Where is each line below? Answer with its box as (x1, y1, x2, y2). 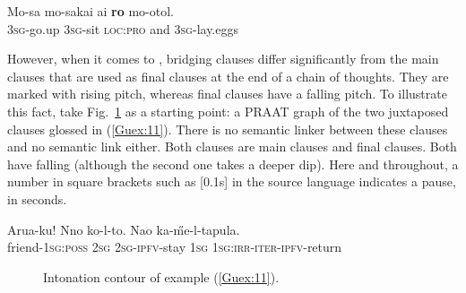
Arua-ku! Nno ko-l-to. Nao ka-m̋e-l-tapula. (7, 220, 240, 238)
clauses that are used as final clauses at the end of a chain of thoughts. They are (7, 66, 449, 85)
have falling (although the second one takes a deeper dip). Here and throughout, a (7, 154, 459, 173)
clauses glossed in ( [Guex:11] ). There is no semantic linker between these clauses (7, 119, 448, 138)
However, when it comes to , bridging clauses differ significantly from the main (7, 49, 439, 68)
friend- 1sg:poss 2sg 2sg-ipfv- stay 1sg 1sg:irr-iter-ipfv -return (7, 237, 342, 256)
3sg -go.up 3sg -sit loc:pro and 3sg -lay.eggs (7, 19, 238, 38)
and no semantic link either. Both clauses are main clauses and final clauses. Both (7, 137, 457, 156)
